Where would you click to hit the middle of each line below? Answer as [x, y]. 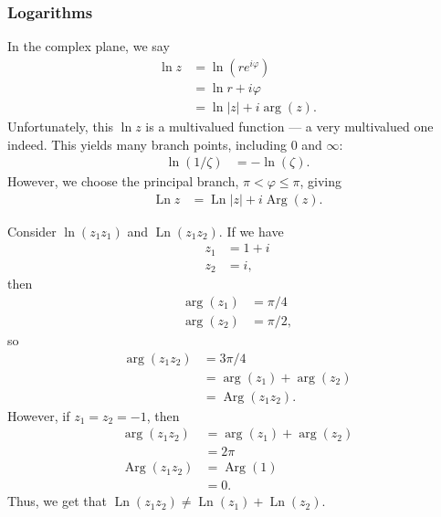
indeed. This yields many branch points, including [147, 144]
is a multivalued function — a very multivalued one [289, 126]
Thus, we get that [57, 501]
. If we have [251, 231]
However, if [39, 415]
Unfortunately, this [61, 126]
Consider [32, 231]
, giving [320, 181]
